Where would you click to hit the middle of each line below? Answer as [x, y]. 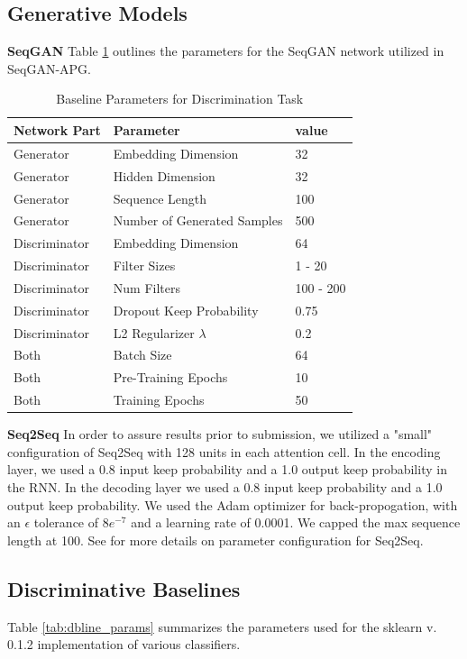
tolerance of [66, 522]
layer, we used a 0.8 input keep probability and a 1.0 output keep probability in [227, 469]
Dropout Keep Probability [186, 310]
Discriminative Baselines [124, 588]
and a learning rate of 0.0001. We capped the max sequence [296, 522]
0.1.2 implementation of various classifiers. [124, 644]
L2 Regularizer [154, 332]
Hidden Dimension [164, 175]
